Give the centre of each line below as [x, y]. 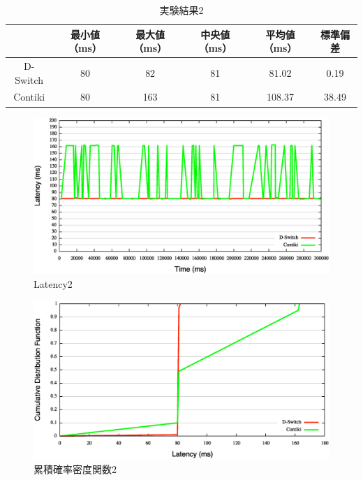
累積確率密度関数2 [75, 469]
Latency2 [53, 283]
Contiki [29, 97]
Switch [29, 79]
